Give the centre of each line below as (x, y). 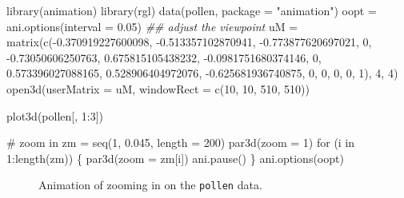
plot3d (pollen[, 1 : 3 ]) (55, 115)
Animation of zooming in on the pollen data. (150, 185)
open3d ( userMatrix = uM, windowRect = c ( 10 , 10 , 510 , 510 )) (158, 88)
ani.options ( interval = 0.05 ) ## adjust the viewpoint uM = (152, 26)
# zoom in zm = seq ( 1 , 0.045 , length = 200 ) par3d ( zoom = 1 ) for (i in (181, 143)
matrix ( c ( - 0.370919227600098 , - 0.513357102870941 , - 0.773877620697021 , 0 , (189, 42)
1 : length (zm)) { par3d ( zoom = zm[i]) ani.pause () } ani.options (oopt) (175, 158)
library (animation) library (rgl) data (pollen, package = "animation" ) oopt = (192, 10)
